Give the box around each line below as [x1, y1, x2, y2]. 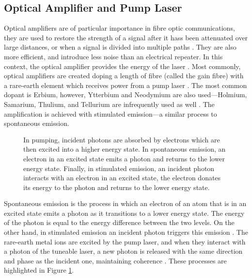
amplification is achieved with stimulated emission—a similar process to [4, 108, 217, 119]
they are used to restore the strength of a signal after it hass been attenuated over [4, 32, 248, 42]
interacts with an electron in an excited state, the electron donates [23, 173, 221, 183]
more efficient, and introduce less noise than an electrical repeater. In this [4, 51, 223, 61]
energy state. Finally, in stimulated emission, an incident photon [23, 163, 215, 173]
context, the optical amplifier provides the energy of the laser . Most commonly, [4, 61, 241, 71]
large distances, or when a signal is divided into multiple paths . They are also [4, 42, 236, 52]
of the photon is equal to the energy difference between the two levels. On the [4, 217, 235, 227]
